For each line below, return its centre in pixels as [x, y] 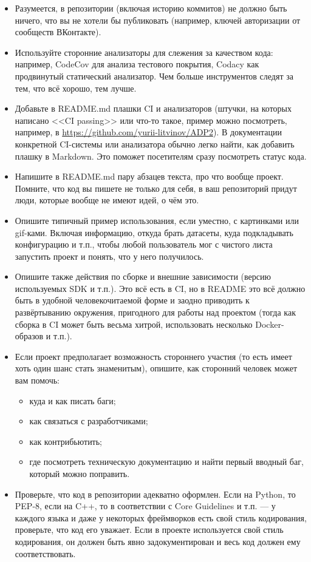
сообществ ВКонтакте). [58, 32]
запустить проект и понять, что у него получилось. [109, 256]
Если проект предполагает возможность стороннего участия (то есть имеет [153, 356]
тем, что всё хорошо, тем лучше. [76, 88]
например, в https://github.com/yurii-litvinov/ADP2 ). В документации [148, 132]
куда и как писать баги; [73, 400]
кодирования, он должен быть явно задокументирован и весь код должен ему [158, 541]
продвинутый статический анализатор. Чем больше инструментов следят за [154, 76]
